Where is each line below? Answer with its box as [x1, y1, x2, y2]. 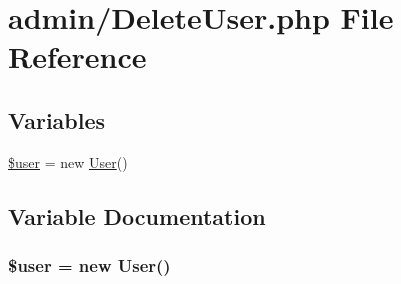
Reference [8, 36, 147, 77]
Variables [8, 104, 106, 135]
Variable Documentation [8, 200, 266, 231]
